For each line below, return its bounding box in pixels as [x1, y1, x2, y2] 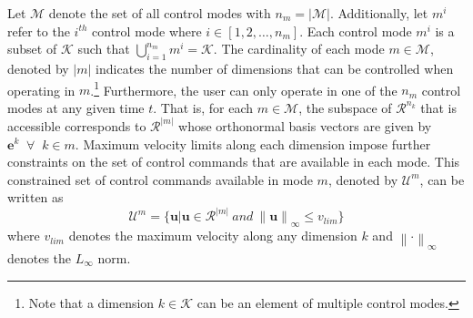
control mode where [92, 21, 202, 40]
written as [7, 188, 64, 207]
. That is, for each [153, 97, 254, 117]
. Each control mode [299, 21, 412, 40]
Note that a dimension [28, 292, 155, 312]
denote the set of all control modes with [48, 4, 271, 22]
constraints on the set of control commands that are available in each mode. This [7, 152, 460, 171]
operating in [7, 80, 75, 99]
